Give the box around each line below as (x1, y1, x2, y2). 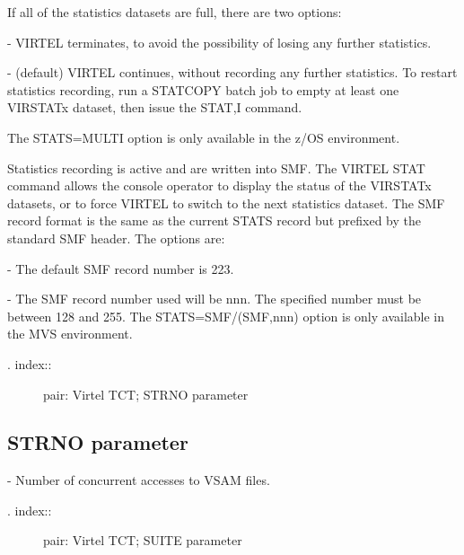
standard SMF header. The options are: (7, 228, 225, 247)
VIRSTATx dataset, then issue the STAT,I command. (7, 98, 302, 117)
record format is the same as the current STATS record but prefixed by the (7, 211, 421, 230)
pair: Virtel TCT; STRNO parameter (43, 384, 249, 403)
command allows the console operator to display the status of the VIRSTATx (7, 176, 432, 195)
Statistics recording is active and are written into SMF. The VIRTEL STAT (7, 158, 425, 177)
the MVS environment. (7, 324, 133, 343)
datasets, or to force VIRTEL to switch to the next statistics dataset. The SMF (7, 193, 445, 212)
